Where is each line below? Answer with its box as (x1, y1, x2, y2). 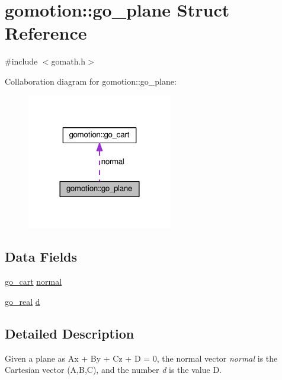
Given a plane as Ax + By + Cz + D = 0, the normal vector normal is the (5, 352, 278, 364)
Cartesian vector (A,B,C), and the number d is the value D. (5, 363, 222, 376)
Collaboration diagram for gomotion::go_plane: (5, 75, 177, 87)
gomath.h (51, 55, 86, 67)
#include (5, 55, 38, 67)
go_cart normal (5, 275, 62, 288)
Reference (5, 21, 87, 45)
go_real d (5, 295, 40, 307)
